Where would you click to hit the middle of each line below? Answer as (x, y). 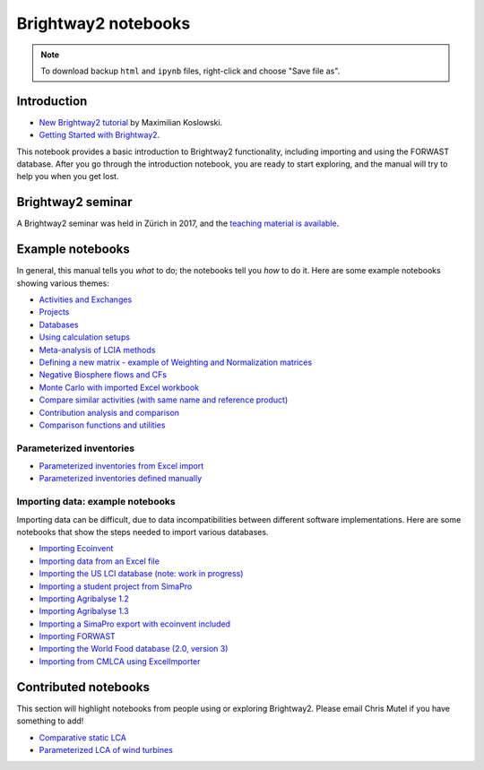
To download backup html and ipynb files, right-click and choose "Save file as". (190, 71)
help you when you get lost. (68, 177)
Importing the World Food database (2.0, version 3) (134, 649)
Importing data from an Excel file (99, 561)
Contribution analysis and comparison (109, 412)
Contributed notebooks (83, 687)
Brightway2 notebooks (104, 23)
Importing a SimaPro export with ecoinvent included (135, 624)
